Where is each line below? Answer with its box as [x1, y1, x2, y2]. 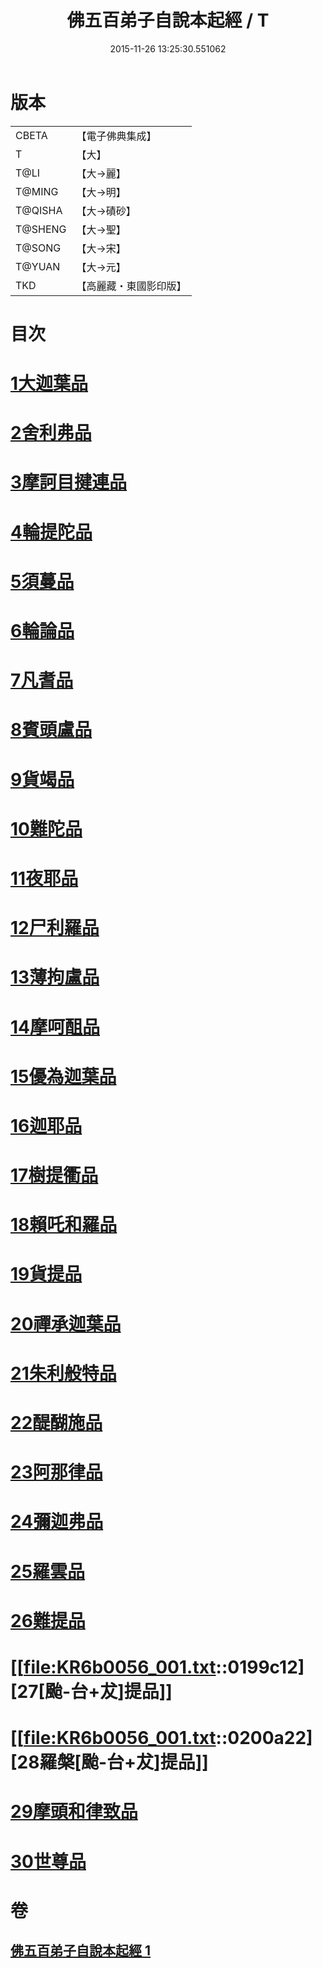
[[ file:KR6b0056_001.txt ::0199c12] [10, 1656, 305, 1678]
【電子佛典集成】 [76, 129, 157, 143]
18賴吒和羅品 [10, 1214, 118, 1236]
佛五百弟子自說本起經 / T [66, 9, 270, 32]
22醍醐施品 [10, 1412, 103, 1434]
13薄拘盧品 [10, 966, 100, 989]
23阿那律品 [10, 1461, 103, 1484]
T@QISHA [15, 203, 63, 217]
